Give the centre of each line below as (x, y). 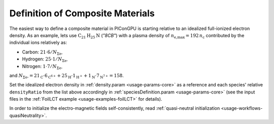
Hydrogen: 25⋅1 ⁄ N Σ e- (45, 59)
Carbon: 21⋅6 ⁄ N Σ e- (42, 52)
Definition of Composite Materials (82, 13)
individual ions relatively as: (38, 43)
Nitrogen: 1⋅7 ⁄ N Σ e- (42, 67)
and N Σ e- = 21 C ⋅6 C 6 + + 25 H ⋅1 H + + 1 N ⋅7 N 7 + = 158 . (67, 76)
